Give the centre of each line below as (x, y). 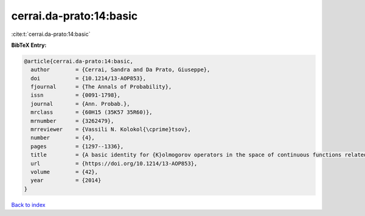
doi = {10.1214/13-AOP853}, (88, 78)
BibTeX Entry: (29, 45)
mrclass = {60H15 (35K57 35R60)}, (92, 112)
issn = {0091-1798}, (76, 95)
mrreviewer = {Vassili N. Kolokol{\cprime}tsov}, (111, 130)
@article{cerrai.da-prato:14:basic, (79, 61)
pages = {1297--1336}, (77, 146)
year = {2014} (66, 180)
